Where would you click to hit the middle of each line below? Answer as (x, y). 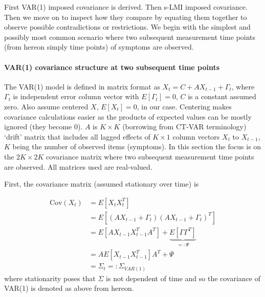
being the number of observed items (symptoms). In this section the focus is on (137, 146)
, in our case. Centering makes (184, 106)
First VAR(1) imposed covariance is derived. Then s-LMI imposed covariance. (126, 7)
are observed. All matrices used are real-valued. (78, 166)
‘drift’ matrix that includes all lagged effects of (77, 136)
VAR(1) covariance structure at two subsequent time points (112, 67)
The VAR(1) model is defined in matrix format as (82, 86)
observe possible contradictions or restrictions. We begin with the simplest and (127, 27)
